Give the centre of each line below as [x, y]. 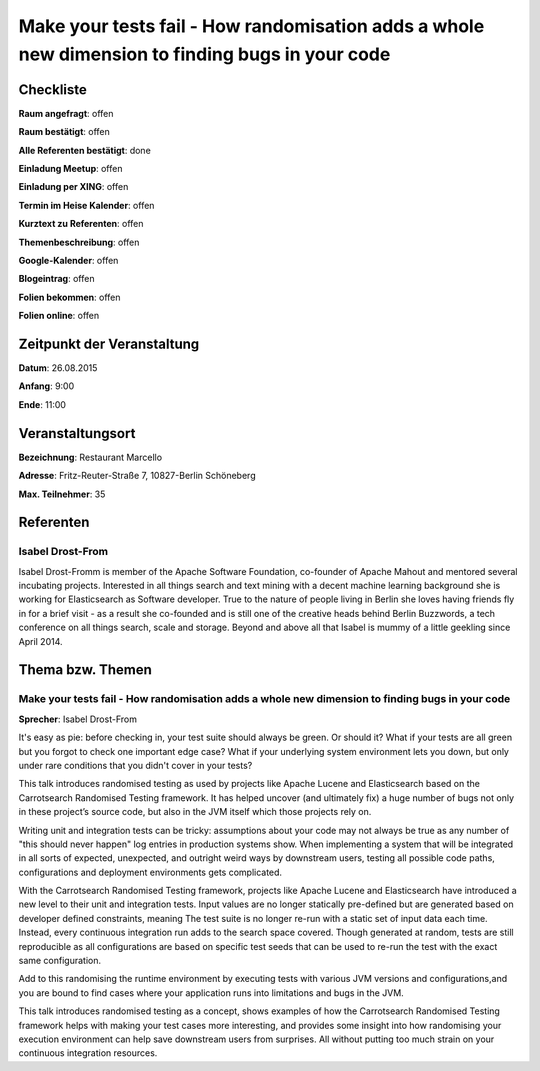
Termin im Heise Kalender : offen [86, 205]
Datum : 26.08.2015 [58, 368]
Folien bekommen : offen [69, 297]
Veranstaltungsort [77, 433]
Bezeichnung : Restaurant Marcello [90, 457]
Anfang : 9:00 [46, 386]
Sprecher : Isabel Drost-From [77, 719]
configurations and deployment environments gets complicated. [150, 872]
